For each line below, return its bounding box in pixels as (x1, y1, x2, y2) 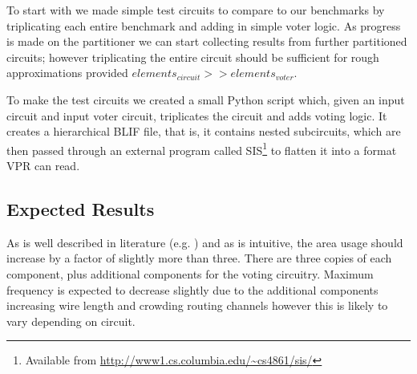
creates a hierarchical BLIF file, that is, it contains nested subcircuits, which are (6, 123, 401, 140)
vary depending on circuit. (6, 312, 136, 329)
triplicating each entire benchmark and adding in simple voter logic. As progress (6, 17, 401, 34)
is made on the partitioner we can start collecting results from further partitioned (6, 33, 407, 50)
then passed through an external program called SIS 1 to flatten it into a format (6, 139, 397, 158)
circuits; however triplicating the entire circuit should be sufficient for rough (6, 48, 379, 65)
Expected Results (6, 196, 155, 221)
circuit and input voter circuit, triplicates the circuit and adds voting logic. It (6, 107, 387, 124)
